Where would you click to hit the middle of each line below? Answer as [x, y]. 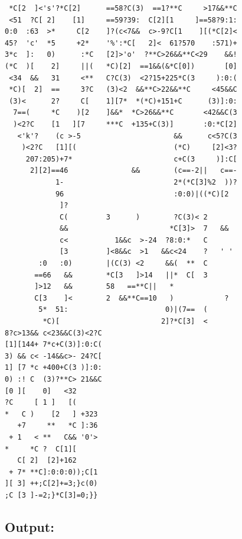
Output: [30, 526]
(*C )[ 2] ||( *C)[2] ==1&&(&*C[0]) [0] [121, 66]
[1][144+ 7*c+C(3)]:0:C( [53, 345]
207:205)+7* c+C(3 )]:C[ [131, 159]
